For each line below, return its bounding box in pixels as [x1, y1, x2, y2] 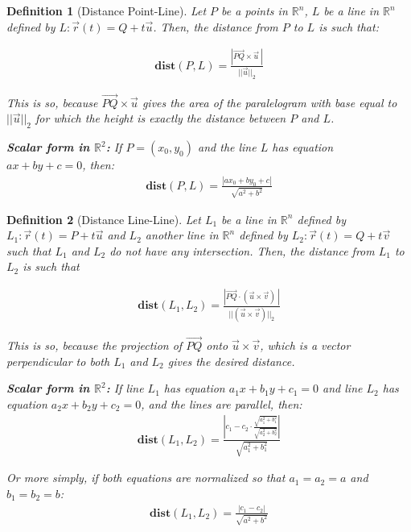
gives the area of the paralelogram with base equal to [142, 94, 397, 110]
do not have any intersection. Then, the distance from [109, 242, 375, 259]
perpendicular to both [6, 352, 110, 369]
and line [323, 380, 363, 397]
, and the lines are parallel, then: [141, 395, 302, 412]
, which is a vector [260, 336, 351, 353]
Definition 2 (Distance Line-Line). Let [6, 210, 201, 227]
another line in [145, 227, 219, 243]
